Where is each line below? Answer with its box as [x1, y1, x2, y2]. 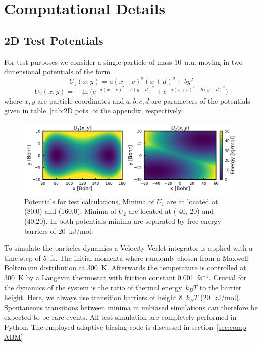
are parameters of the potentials [151, 95, 250, 106]
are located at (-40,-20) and [128, 206, 214, 216]
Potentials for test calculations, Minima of [24, 195, 154, 206]
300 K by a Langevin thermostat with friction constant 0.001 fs [4, 272, 202, 282]
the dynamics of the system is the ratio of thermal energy [4, 282, 182, 292]
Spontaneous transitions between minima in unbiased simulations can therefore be [4, 302, 258, 312]
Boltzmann [4, 262, 38, 273]
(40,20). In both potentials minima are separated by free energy [24, 216, 221, 226]
